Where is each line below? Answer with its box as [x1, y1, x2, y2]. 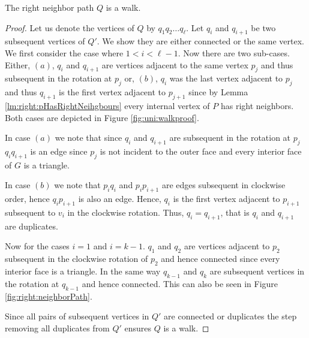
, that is [220, 206, 250, 218]
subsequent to [5, 206, 56, 218]
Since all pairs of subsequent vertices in [5, 310, 149, 322]
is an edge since [30, 144, 88, 157]
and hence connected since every [161, 252, 280, 265]
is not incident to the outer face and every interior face [100, 144, 302, 157]
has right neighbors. [220, 99, 294, 111]
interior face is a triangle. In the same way [5, 264, 161, 277]
